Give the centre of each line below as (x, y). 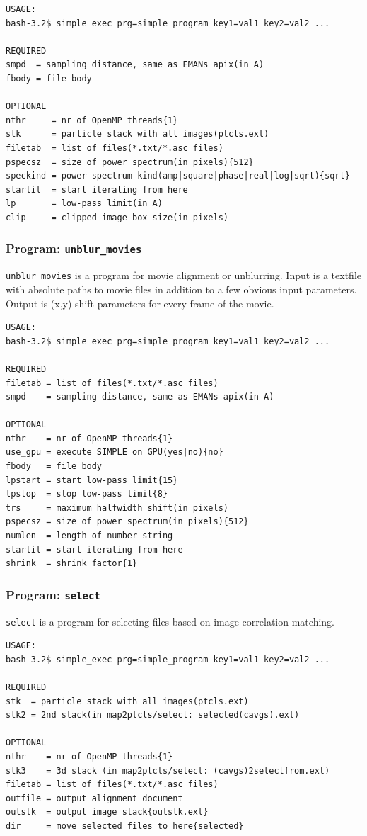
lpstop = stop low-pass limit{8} (87, 494)
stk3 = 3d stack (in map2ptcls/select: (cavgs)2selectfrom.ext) (168, 770)
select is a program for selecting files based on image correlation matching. (170, 621)
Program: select (53, 594)
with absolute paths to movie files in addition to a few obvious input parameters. (181, 289)
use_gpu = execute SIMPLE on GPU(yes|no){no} (115, 452)
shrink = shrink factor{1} (72, 564)
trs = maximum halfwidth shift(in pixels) (117, 508)
